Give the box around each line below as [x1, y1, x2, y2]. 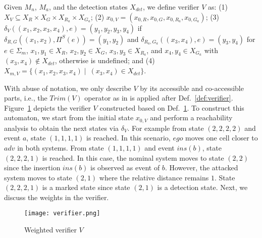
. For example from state [127, 122, 204, 133]
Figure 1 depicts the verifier [4, 102, 91, 113]
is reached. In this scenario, [86, 132, 171, 143]
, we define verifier [142, 2, 199, 12]
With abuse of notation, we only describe [4, 82, 131, 93]
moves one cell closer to [185, 132, 258, 143]
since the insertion [4, 162, 61, 173]
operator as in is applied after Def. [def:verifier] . [84, 92, 233, 103]
